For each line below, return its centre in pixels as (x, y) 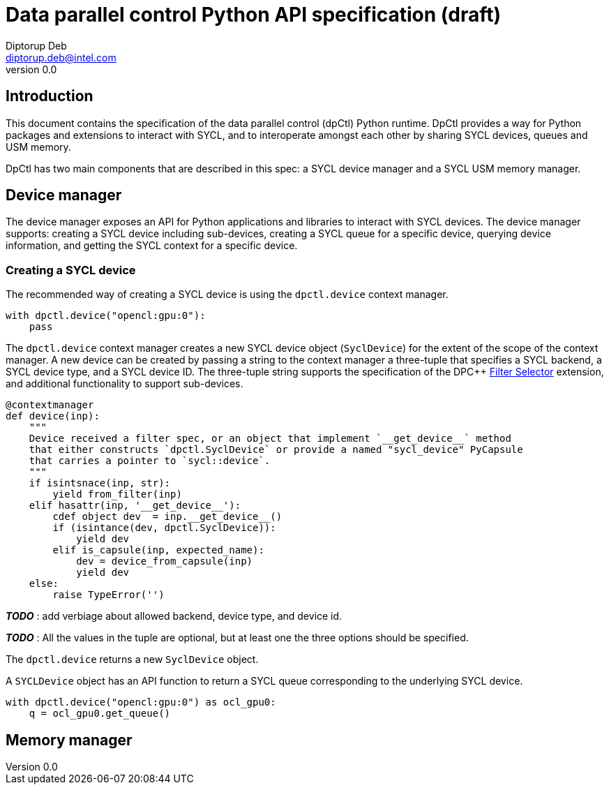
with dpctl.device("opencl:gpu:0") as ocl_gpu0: (141, 702)
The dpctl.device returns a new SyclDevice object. (132, 659)
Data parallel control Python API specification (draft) (254, 15)
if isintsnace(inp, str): (100, 483)
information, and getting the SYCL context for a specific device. (152, 246)
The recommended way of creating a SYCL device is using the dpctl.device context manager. (227, 295)
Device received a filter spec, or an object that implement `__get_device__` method (270, 439)
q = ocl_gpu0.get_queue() (100, 714)
